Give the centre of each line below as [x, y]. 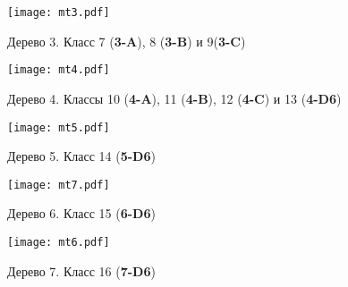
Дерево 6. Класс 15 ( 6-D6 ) [81, 213]
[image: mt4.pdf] [59, 70]
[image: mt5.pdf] [59, 127]
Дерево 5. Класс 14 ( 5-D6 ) [81, 156]
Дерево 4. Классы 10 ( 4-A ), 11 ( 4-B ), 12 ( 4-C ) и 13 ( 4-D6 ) [174, 98]
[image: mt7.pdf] [59, 185]
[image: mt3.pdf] [59, 13]
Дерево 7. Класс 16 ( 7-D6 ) [81, 270]
